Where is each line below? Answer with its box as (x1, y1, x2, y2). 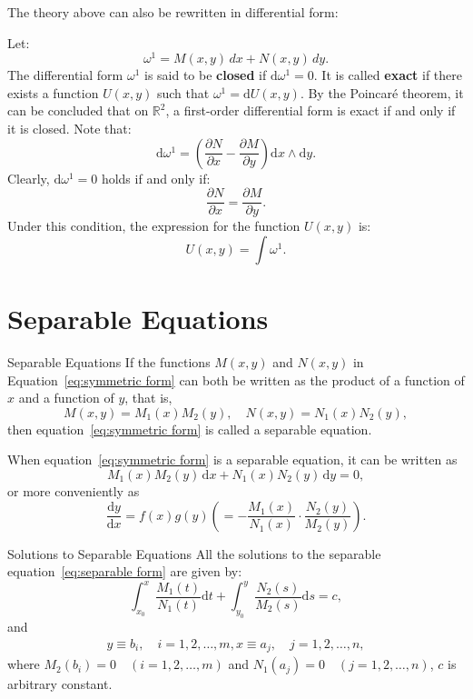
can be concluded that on (7, 101, 149, 120)
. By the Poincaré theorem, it (300, 83, 464, 102)
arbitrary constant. (7, 674, 113, 694)
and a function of (18, 388, 114, 407)
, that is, (124, 388, 172, 407)
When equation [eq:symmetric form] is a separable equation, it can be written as (7, 450, 458, 469)
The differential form (7, 65, 123, 85)
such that (156, 83, 210, 102)
